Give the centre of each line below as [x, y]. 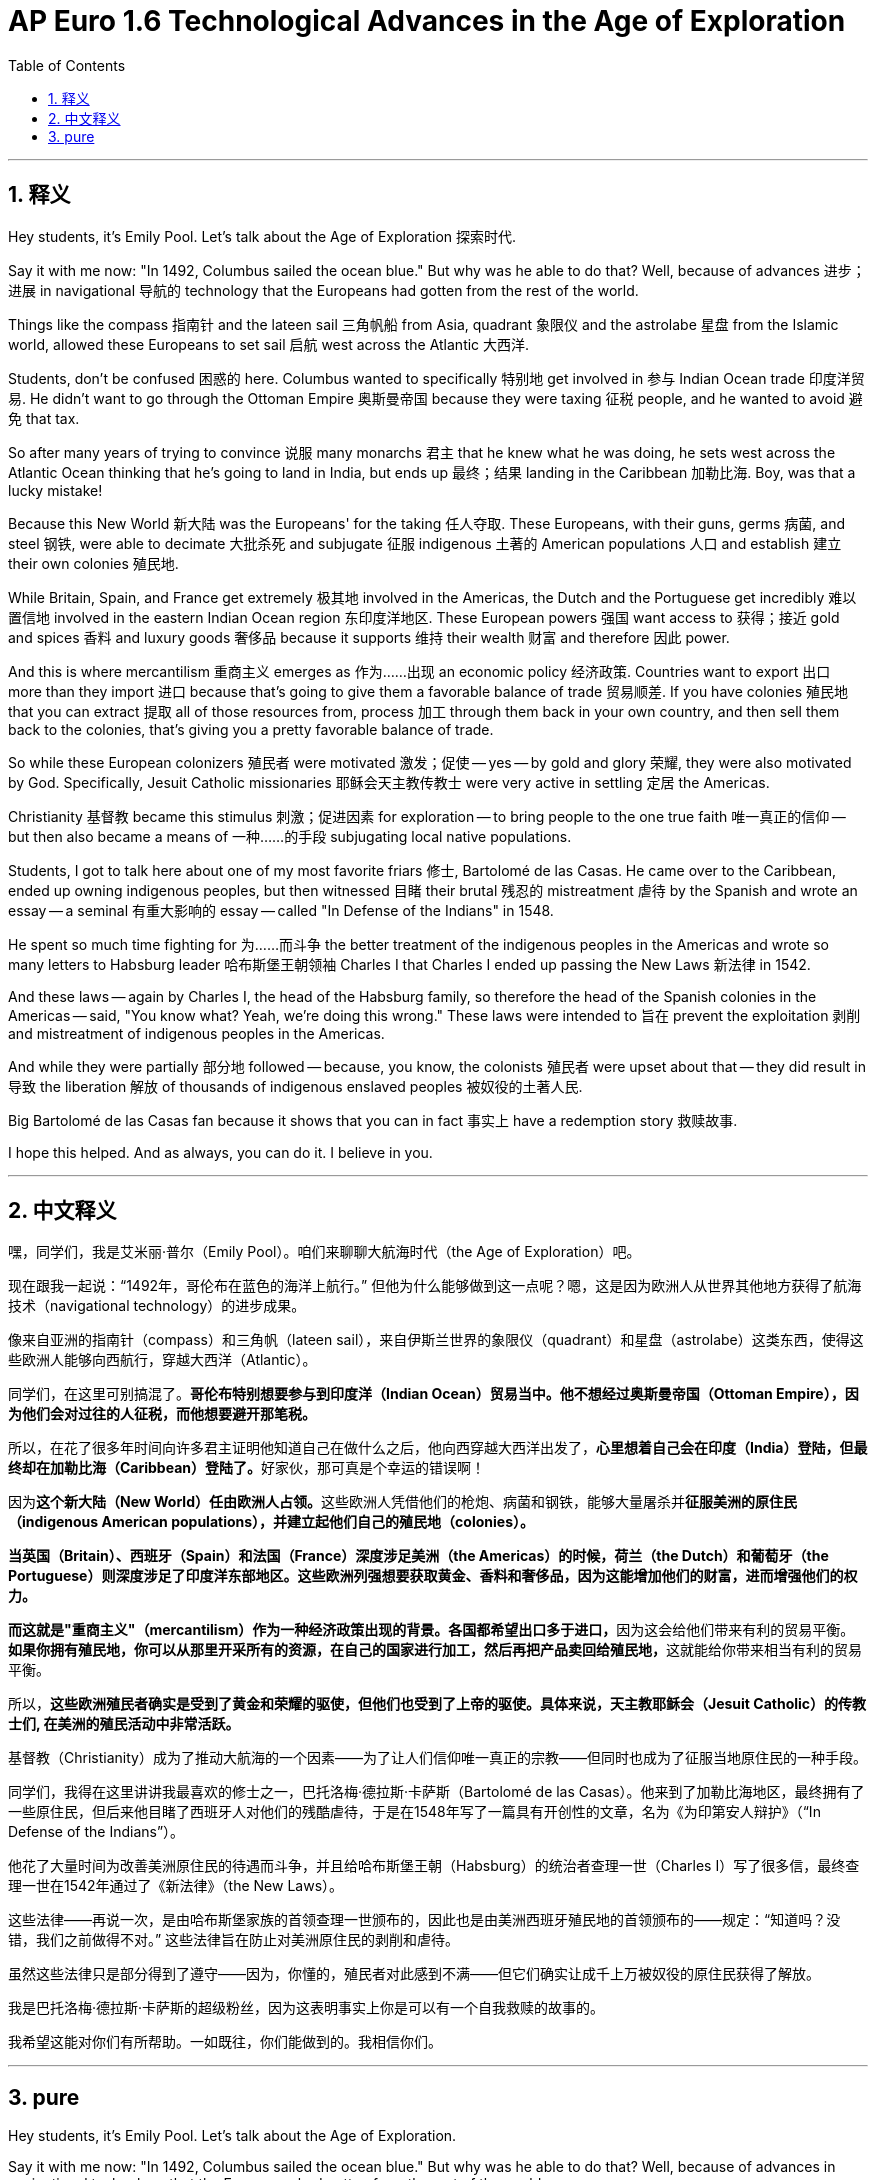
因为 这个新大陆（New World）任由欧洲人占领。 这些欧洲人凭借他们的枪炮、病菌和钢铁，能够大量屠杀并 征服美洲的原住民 [402, 1502]
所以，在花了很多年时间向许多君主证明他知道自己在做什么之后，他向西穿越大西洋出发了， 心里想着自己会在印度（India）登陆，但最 [438, 1448]
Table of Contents [67, 65]
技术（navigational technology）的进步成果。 [157, 1306]
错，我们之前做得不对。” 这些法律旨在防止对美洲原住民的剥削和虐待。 [234, 1940]
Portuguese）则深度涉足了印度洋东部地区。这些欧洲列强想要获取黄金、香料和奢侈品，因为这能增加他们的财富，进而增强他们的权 [433, 1576]
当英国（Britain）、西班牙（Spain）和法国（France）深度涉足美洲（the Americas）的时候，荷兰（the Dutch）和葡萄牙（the [418, 1556]
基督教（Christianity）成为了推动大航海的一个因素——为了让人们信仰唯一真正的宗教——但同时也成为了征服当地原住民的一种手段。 [437, 1758]
